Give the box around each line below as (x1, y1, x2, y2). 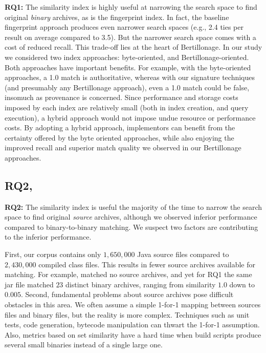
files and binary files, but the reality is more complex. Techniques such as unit (5, 309, 250, 320)
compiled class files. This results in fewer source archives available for (38, 259, 255, 269)
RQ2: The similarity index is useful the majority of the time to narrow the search (5, 201, 262, 212)
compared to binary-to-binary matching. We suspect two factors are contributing (5, 221, 258, 232)
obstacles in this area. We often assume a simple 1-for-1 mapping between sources (5, 299, 261, 310)
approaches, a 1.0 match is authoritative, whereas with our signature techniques (5, 72, 255, 83)
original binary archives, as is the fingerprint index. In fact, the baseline (5, 11, 229, 22)
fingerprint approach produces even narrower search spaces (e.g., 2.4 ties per (5, 22, 243, 32)
